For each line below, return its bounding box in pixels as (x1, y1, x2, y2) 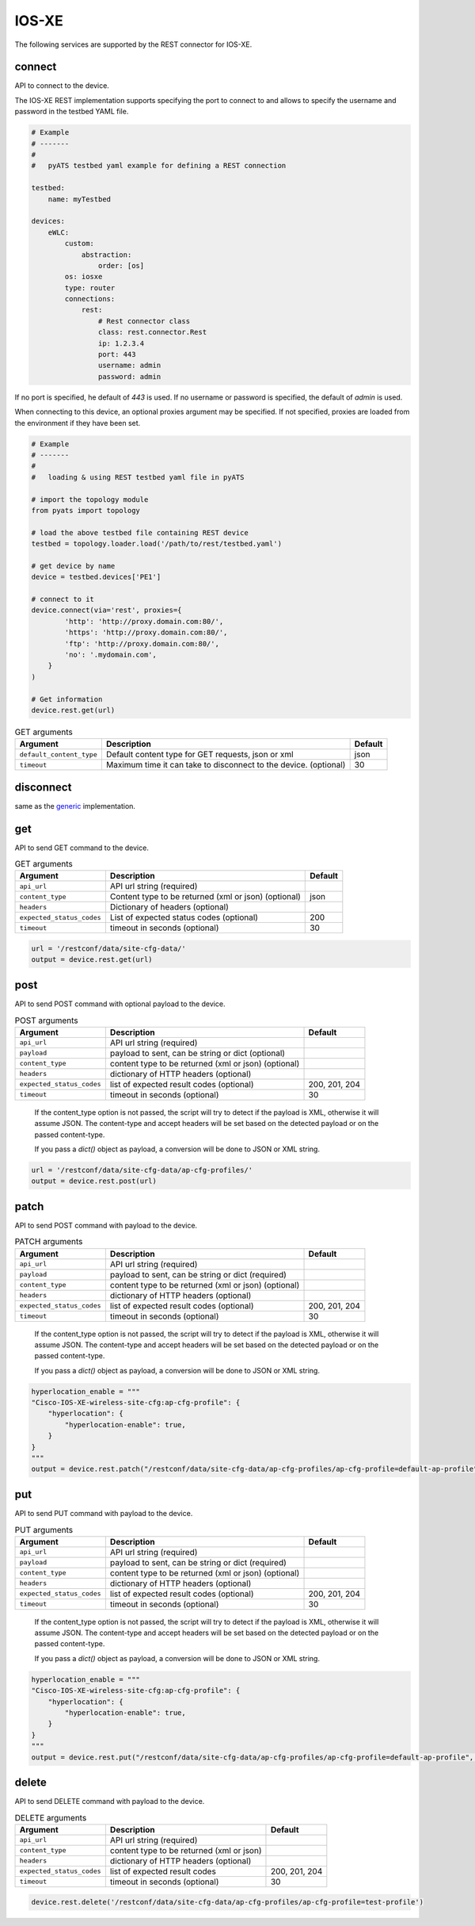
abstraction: (81, 250, 132, 259)
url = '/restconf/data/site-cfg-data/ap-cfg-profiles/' (31, 1166, 253, 1174)
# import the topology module (31, 495, 149, 504)
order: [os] (97, 261, 145, 270)
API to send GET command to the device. (14, 843, 150, 852)
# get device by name (31, 561, 116, 570)
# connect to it (31, 595, 95, 604)
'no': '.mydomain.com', (64, 650, 158, 659)
